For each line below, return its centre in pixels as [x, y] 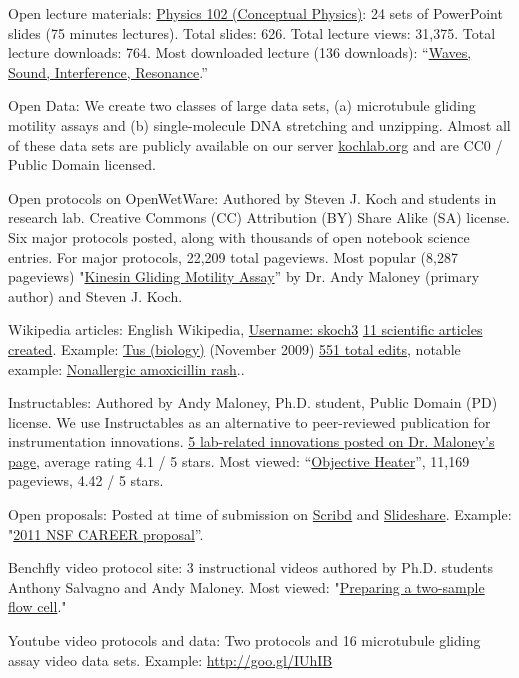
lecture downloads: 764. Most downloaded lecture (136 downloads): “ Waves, [240, 52]
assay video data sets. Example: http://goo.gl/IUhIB [170, 659]
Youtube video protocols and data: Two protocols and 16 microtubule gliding [244, 640]
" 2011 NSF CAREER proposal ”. [106, 533]
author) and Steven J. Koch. [95, 295]
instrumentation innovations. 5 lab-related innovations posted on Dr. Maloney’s [251, 441]
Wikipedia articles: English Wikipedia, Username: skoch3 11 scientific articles [245, 329]
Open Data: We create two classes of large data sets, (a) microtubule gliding [242, 105]
